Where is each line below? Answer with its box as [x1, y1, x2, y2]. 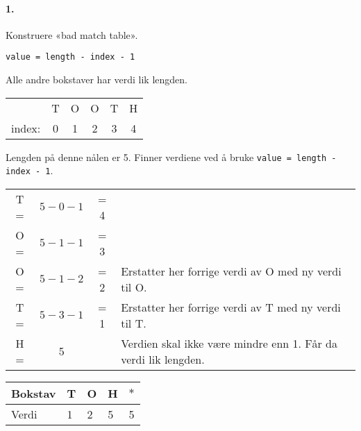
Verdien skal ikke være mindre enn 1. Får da [121, 335, 337, 351]
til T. [121, 314, 146, 331]
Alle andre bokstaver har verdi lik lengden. [6, 72, 187, 87]
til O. [121, 278, 147, 295]
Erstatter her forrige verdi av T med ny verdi [121, 298, 341, 315]
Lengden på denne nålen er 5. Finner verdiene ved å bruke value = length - [6, 149, 337, 164]
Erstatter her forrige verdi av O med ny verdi [121, 262, 342, 279]
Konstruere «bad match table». [6, 27, 138, 42]
